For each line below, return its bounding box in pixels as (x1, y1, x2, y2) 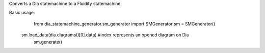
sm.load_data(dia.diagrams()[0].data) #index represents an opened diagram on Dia (21, 32, 189, 38)
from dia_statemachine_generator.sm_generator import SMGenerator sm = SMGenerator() (33, 21, 215, 26)
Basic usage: (9, 10, 35, 16)
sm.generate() (33, 39, 62, 45)
